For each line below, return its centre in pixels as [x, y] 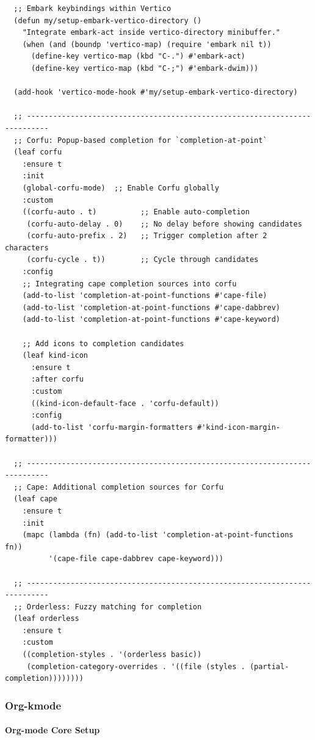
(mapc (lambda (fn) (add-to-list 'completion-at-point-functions [158, 535]
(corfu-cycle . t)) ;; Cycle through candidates [143, 260]
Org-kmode [33, 705]
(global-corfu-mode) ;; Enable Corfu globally [121, 188]
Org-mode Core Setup [52, 730]
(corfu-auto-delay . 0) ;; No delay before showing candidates [164, 224]
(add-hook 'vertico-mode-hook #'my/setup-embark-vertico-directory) [156, 92]
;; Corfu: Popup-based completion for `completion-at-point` [140, 140]
